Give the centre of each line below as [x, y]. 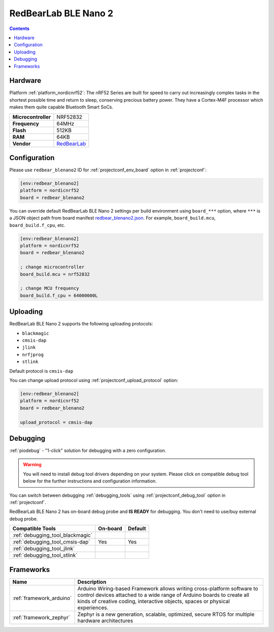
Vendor [22, 143]
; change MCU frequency [50, 288]
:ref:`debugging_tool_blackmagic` [53, 535]
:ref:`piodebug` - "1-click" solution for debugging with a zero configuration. [88, 450]
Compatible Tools [34, 529]
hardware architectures [105, 620]
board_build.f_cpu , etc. [37, 225]
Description [92, 582]
